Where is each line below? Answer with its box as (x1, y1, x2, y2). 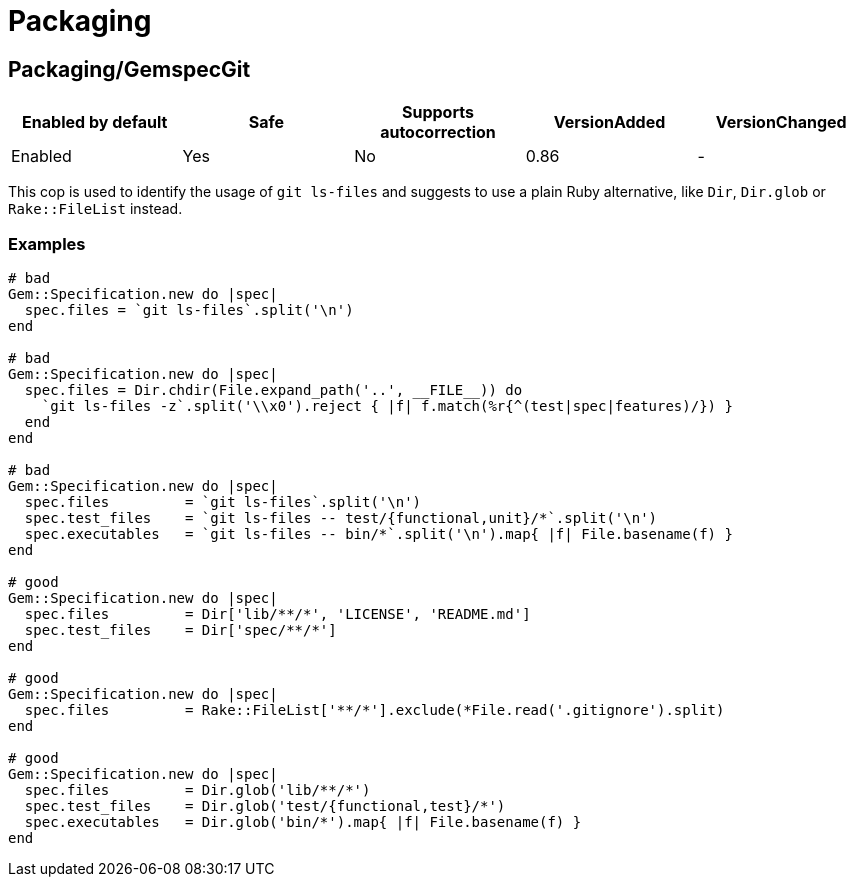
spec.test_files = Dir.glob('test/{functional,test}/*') (24, 797, 506, 814)
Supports (402, 102, 474, 123)
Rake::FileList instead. (8, 200, 183, 218)
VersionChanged (715, 112, 847, 133)
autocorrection (380, 122, 496, 143)
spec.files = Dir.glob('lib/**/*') (24, 781, 371, 798)
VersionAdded (553, 112, 666, 133)
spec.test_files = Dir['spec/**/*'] (24, 621, 337, 638)
